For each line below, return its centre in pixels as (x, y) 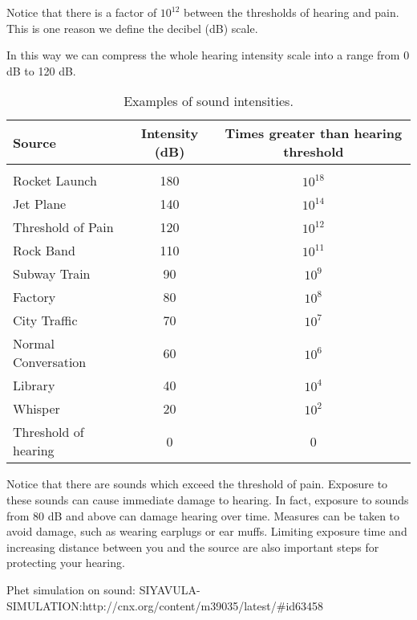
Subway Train (52, 274)
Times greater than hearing (314, 133)
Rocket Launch (55, 181)
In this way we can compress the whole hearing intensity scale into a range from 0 (208, 55)
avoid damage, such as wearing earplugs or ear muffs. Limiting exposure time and (207, 531)
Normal (34, 344)
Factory (34, 297)
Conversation (50, 362)
